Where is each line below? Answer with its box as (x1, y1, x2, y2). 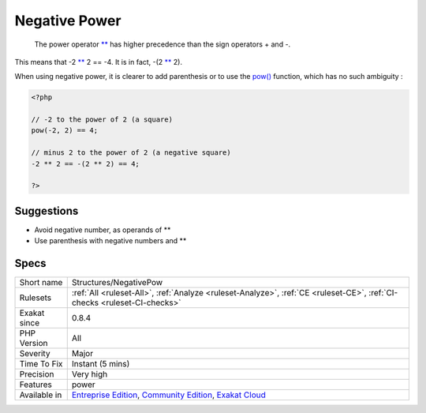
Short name (19, 277, 63, 288)
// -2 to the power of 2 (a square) (31, 115, 174, 124)
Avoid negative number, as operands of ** (34, 225, 171, 235)
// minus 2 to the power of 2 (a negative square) (31, 148, 232, 157)
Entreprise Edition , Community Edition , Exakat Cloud (71, 389, 266, 400)
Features (19, 379, 53, 390)
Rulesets (19, 292, 51, 303)
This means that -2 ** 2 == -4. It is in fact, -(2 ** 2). (14, 57, 183, 66)
